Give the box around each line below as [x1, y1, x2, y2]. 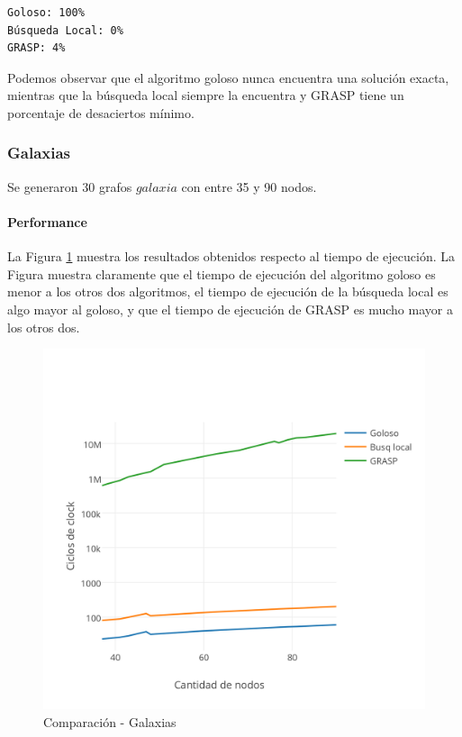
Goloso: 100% [7, 6, 85, 19]
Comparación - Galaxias [43, 712, 177, 731]
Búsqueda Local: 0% [7, 23, 123, 37]
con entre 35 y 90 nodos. [181, 177, 317, 196]
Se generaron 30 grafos [7, 177, 132, 196]
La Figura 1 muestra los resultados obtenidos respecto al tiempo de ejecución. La [7, 247, 456, 266]
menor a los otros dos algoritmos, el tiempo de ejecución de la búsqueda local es [7, 282, 448, 301]
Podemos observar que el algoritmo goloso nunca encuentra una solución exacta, [7, 68, 449, 86]
